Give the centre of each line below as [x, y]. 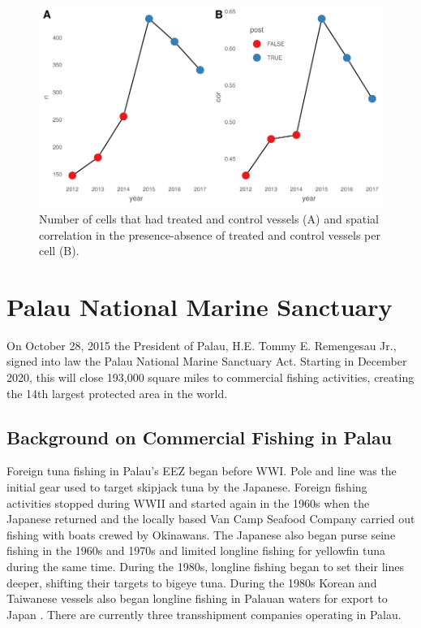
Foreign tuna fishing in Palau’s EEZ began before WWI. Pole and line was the [202, 471]
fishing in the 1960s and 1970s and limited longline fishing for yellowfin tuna [196, 550]
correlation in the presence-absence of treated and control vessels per [210, 234]
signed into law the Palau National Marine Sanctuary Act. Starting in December [207, 361]
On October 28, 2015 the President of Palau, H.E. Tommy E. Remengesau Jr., [202, 345]
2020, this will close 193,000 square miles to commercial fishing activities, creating [210, 377]
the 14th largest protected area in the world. [117, 393]
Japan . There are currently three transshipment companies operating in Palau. [204, 614]
